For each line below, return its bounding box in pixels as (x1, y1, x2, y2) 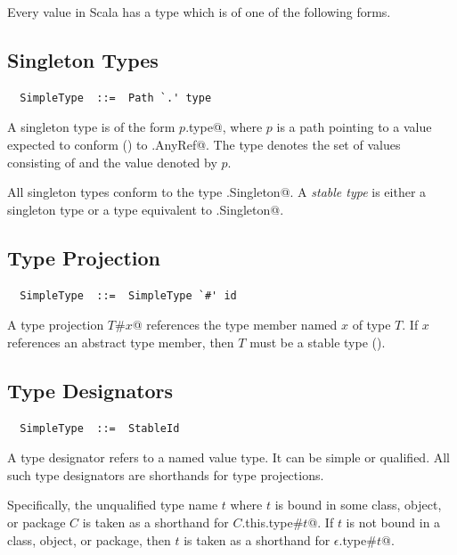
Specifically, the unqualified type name (7, 495, 218, 514)
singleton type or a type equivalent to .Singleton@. (7, 200, 284, 218)
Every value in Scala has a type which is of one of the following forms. (7, 3, 391, 20)
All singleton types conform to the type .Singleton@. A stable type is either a (7, 183, 427, 201)
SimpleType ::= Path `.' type (20, 91, 212, 104)
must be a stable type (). (249, 332, 386, 351)
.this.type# (241, 512, 304, 531)
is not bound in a (346, 512, 441, 531)
